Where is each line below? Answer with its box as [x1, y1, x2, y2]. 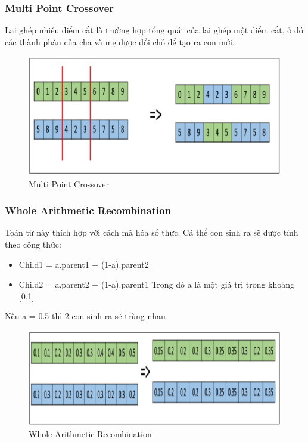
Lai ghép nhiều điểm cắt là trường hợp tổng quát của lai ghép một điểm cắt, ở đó [5, 24, 303, 36]
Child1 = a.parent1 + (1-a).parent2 [18, 258, 149, 270]
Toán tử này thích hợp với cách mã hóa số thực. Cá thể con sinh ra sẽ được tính [5, 226, 298, 239]
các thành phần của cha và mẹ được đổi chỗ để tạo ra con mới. [5, 35, 235, 48]
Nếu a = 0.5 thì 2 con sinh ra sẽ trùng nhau [5, 310, 166, 322]
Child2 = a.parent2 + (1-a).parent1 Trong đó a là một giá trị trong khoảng [18, 278, 295, 290]
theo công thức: [5, 237, 61, 250]
